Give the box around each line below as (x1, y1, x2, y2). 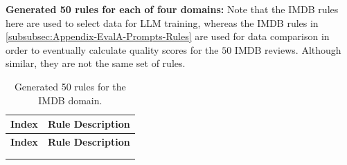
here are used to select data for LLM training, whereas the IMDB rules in (6, 15, 319, 30)
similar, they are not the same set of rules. (6, 56, 186, 70)
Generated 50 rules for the (14, 79, 126, 93)
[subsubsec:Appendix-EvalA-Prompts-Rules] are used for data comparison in (6, 29, 330, 43)
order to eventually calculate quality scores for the (6, 42, 219, 57)
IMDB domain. (38, 93, 103, 107)
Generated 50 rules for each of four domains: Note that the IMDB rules (6, 2, 339, 16)
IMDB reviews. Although (234, 42, 341, 57)
